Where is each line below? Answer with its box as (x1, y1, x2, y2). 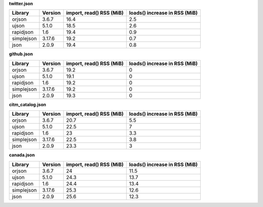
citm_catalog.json (9, 102, 46, 107)
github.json (9, 51, 33, 57)
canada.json (9, 152, 35, 158)
